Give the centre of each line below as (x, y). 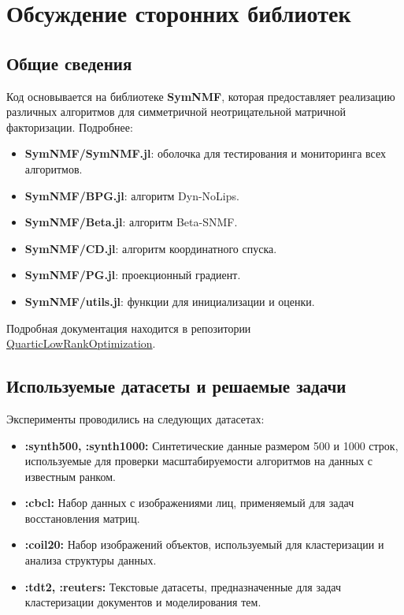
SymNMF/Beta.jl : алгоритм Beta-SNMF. (131, 222)
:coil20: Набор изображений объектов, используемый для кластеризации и (204, 544)
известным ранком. (70, 476)
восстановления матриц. (82, 518)
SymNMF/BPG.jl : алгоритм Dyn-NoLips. (132, 195)
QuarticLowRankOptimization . (81, 343)
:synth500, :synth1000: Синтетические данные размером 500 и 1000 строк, (211, 445)
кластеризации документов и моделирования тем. (143, 602)
